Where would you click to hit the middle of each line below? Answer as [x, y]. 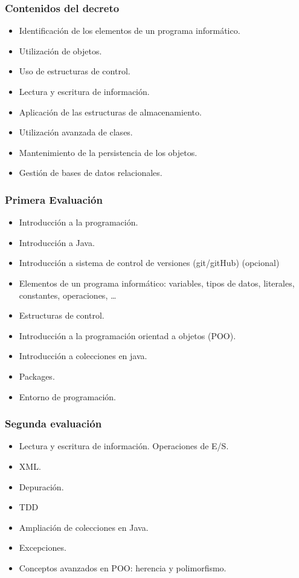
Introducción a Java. [57, 242]
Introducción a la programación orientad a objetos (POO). [127, 335]
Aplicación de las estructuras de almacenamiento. [110, 112]
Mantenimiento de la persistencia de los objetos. [108, 152]
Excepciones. [43, 547]
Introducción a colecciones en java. [83, 356]
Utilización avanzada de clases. [76, 132]
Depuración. [41, 486]
